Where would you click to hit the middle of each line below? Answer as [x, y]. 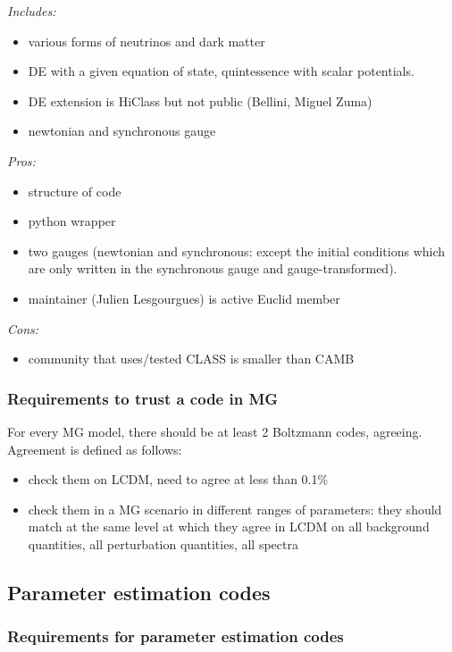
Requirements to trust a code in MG [143, 398]
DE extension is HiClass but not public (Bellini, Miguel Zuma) [200, 100]
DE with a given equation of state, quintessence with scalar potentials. [221, 71]
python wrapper [72, 221]
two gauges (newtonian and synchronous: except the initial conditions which [237, 251]
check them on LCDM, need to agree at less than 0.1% [178, 479]
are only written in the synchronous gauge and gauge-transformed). [213, 268]
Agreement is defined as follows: [95, 449]
